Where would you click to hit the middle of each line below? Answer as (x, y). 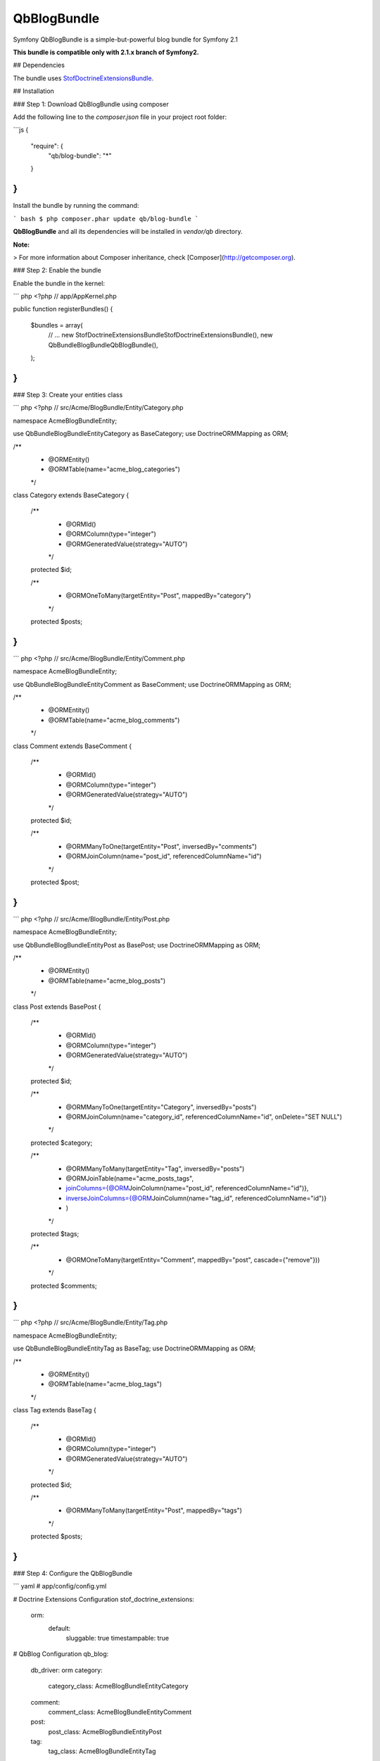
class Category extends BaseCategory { (71, 495)
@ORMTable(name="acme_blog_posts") (107, 981)
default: (59, 1628)
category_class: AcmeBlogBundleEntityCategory (119, 1686)
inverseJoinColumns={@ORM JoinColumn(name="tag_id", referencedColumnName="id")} (196, 1198)
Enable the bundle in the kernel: (59, 283)
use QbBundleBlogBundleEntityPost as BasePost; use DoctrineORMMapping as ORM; (137, 945)
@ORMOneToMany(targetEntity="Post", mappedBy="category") (158, 596)
